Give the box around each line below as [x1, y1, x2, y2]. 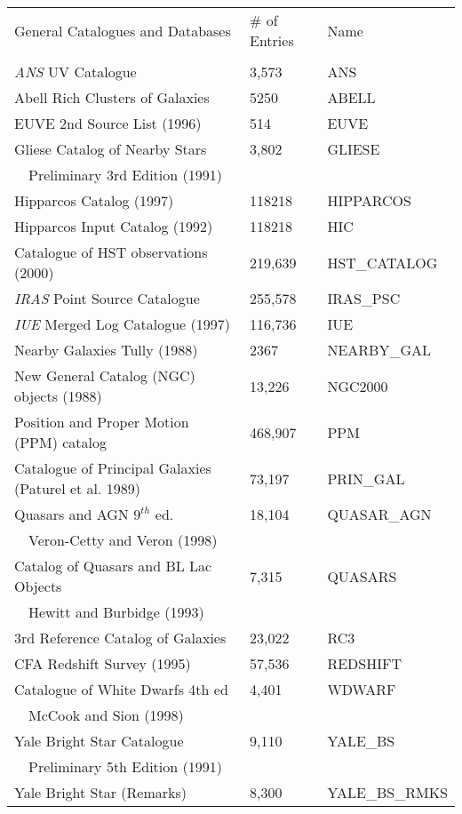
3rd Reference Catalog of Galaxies [14, 627, 227, 648]
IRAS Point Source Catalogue [14, 288, 200, 308]
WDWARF [327, 679, 396, 699]
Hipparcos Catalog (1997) [14, 190, 174, 211]
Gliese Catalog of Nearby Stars [14, 139, 207, 159]
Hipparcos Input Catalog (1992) [14, 216, 213, 236]
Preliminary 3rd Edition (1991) [28, 164, 222, 185]
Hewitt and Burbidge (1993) [28, 602, 204, 622]
